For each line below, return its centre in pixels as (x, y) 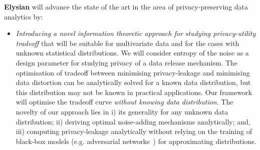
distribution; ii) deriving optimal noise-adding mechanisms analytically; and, (133, 121)
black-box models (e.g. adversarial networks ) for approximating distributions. (136, 141)
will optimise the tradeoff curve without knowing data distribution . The (124, 102)
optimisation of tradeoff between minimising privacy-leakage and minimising (133, 72)
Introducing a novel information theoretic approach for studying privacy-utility (136, 33)
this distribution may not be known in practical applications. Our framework (134, 92)
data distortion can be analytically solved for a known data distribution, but (133, 82)
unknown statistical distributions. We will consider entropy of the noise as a (132, 53)
